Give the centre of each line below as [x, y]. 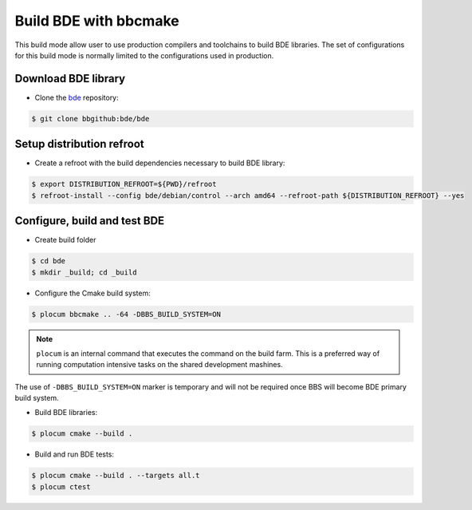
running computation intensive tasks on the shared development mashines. [159, 365]
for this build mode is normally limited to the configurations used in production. [144, 55]
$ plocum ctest [61, 486]
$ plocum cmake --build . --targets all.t [116, 476]
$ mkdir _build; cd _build [84, 272]
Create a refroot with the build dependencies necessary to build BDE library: [160, 163]
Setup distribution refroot [79, 144]
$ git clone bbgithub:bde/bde [90, 119]
